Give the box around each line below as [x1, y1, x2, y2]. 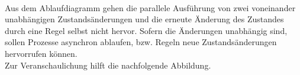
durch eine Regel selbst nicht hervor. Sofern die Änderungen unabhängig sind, [5, 24, 288, 36]
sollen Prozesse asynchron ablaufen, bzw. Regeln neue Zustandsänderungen [5, 36, 277, 48]
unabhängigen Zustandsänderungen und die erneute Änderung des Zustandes [5, 13, 284, 25]
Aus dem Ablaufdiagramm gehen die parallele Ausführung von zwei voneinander [5, 1, 296, 13]
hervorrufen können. [5, 47, 78, 59]
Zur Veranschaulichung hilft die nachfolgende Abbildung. [5, 59, 211, 71]
